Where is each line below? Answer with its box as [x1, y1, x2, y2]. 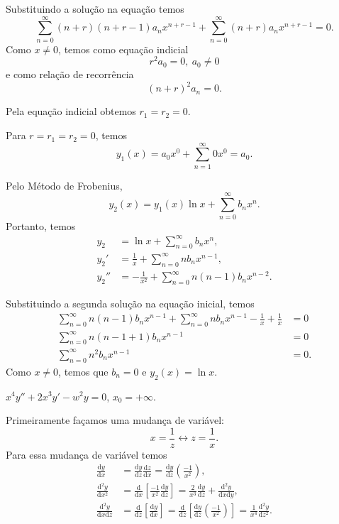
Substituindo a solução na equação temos [6, 1, 184, 16]
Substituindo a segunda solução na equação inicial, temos [6, 296, 255, 311]
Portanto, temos [6, 218, 76, 233]
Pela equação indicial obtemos [6, 104, 136, 119]
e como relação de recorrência [6, 67, 134, 82]
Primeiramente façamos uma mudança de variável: [6, 413, 224, 427]
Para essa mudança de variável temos [6, 447, 167, 462]
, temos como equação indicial [58, 41, 189, 56]
